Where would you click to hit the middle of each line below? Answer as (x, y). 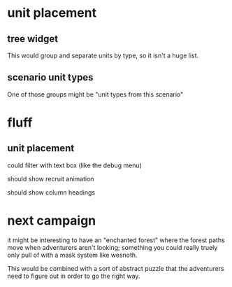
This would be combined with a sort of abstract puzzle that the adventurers (116, 268)
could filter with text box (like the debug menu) (74, 165)
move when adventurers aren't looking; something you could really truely (113, 247)
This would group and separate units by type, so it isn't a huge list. (103, 55)
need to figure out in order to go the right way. (74, 276)
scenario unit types (50, 77)
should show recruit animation (51, 178)
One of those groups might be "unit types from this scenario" (95, 94)
